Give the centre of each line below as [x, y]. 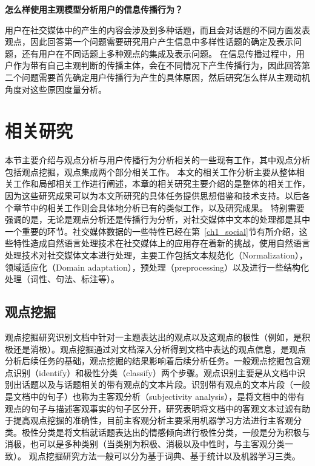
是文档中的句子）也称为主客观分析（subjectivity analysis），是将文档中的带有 [155, 396]
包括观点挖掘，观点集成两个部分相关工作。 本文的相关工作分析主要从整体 [151, 171]
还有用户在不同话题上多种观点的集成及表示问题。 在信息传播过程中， [159, 53]
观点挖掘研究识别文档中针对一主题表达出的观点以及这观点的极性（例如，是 [153, 337]
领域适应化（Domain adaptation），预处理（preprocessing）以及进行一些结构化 [157, 267]
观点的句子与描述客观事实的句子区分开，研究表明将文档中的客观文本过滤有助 [157, 408]
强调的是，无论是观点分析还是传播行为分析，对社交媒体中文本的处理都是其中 [157, 219]
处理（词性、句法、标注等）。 [62, 279]
